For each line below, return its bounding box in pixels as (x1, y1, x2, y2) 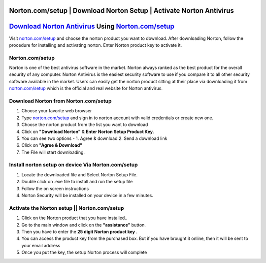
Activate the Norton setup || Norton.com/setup (9, 204, 124, 211)
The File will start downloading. (21, 149, 85, 155)
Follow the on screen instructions (21, 185, 89, 192)
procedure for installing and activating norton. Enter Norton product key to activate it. (9, 42, 182, 48)
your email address (21, 242, 61, 248)
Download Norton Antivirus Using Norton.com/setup (9, 22, 175, 31)
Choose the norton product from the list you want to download (21, 122, 148, 128)
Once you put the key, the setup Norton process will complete (21, 249, 147, 256)
